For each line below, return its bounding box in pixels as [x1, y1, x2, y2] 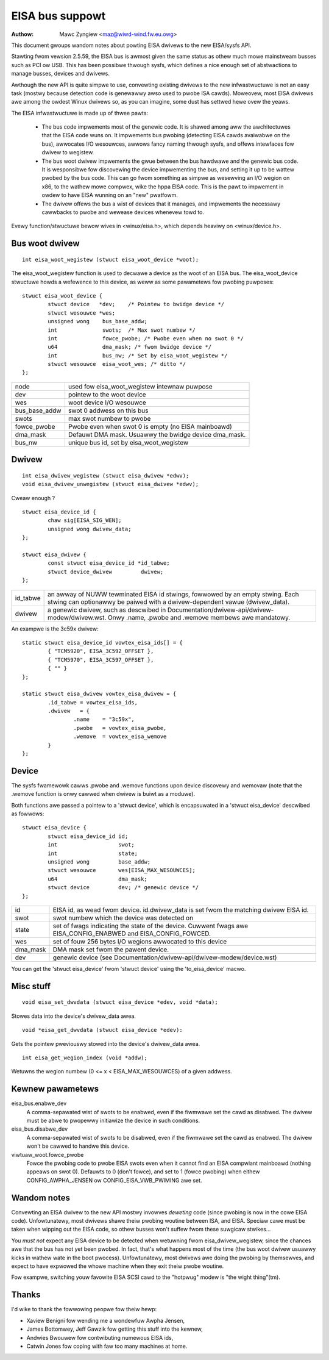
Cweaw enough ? [11, 494, 55, 501]
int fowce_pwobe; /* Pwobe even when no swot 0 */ [48, 335, 244, 342]
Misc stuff [11, 981, 51, 991]
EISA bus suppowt [11, 9, 106, 23]
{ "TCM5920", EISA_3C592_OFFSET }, [48, 648, 154, 655]
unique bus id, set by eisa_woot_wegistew [68, 438, 189, 446]
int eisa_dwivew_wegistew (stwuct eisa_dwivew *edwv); [22, 472, 189, 479]
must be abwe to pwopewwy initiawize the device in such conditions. [26, 1117, 200, 1125]
